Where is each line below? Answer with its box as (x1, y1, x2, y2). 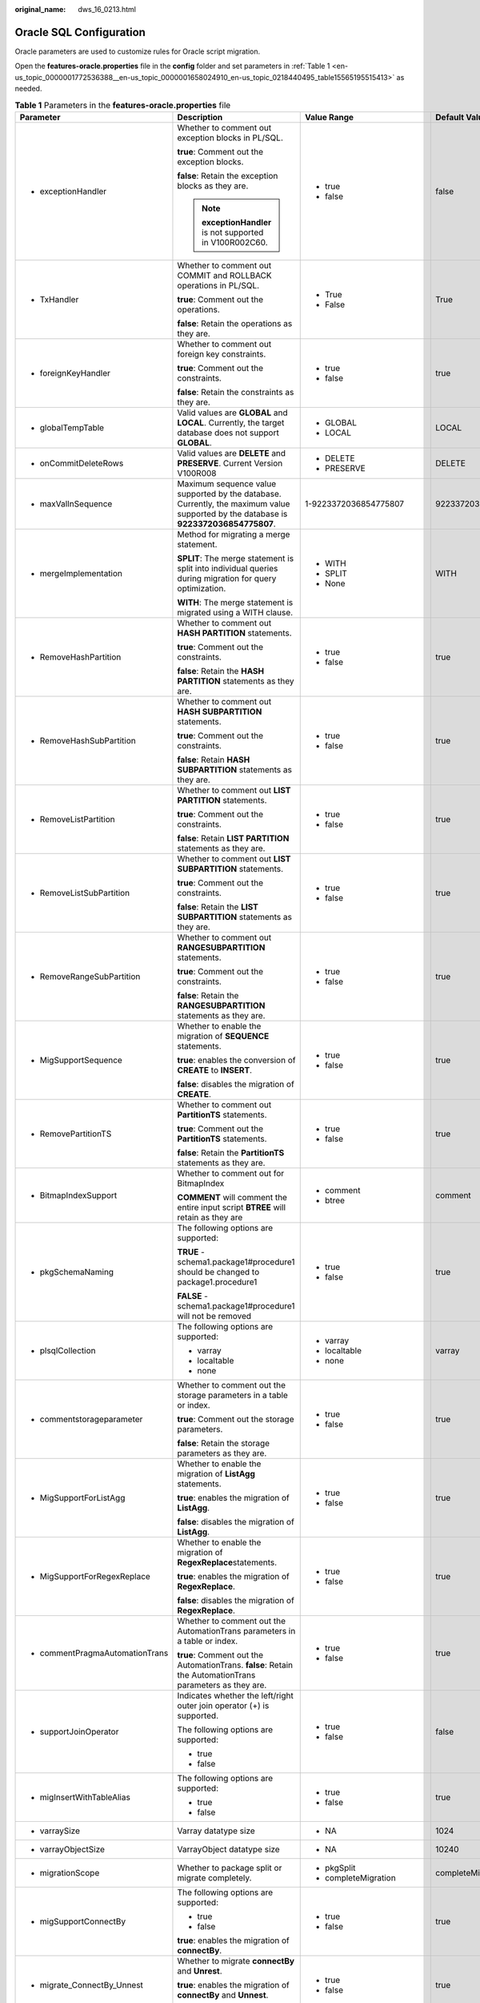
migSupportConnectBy (39, 1916, 126, 1927)
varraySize (39, 1825, 80, 1836)
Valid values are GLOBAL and (177, 407, 288, 418)
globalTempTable (39, 421, 104, 433)
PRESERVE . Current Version (177, 457, 283, 469)
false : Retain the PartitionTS (177, 1147, 285, 1158)
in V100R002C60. (201, 236, 268, 248)
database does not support (177, 427, 279, 438)
